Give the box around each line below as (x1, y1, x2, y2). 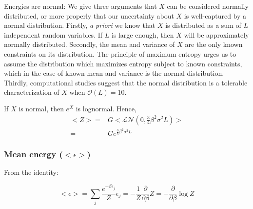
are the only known (185, 39, 243, 49)
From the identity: (4, 167, 58, 177)
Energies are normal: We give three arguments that (4, 1, 157, 11)
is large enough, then (111, 29, 174, 40)
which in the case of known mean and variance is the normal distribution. (4, 68, 224, 78)
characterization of (4, 87, 59, 97)
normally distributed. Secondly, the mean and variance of (4, 39, 175, 49)
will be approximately (184, 29, 249, 40)
